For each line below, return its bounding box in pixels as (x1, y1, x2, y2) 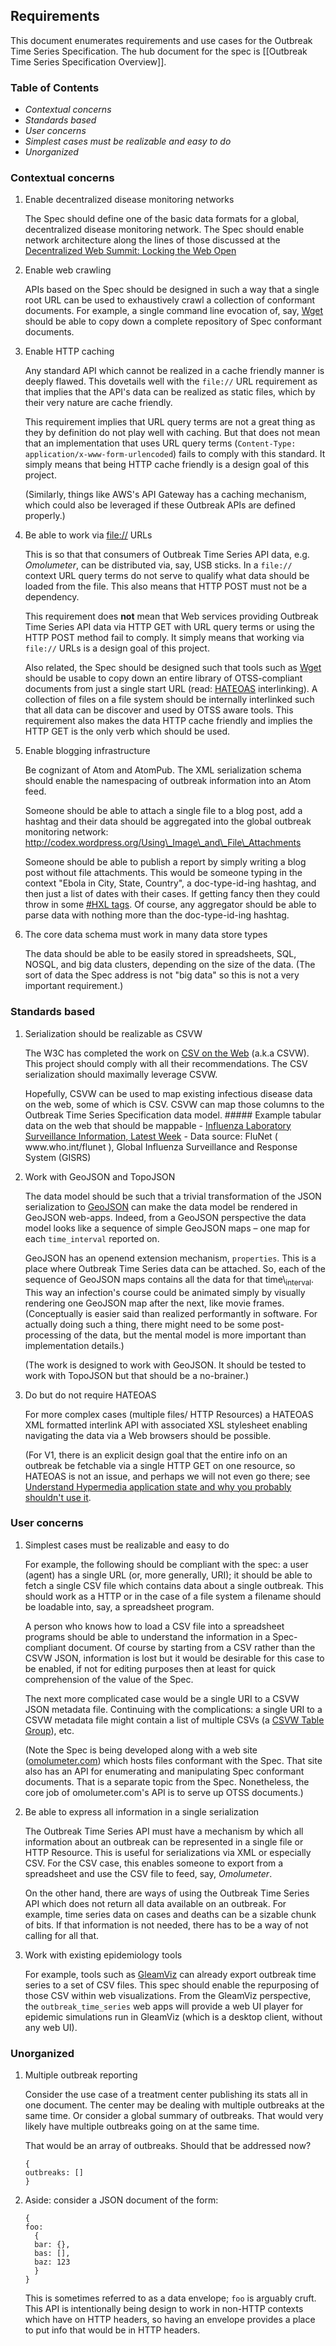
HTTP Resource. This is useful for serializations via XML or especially (24, 1846, 312, 1858)
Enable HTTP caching (24, 345, 115, 358)
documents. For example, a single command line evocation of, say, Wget (24, 305, 324, 317)
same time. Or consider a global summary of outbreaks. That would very (24, 2110, 324, 2122)
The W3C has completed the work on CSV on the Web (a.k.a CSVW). (24, 1047, 310, 1059)
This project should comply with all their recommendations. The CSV (24, 1057, 308, 1069)
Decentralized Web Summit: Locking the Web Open (24, 245, 237, 257)
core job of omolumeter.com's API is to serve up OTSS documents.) (24, 1786, 304, 1798)
